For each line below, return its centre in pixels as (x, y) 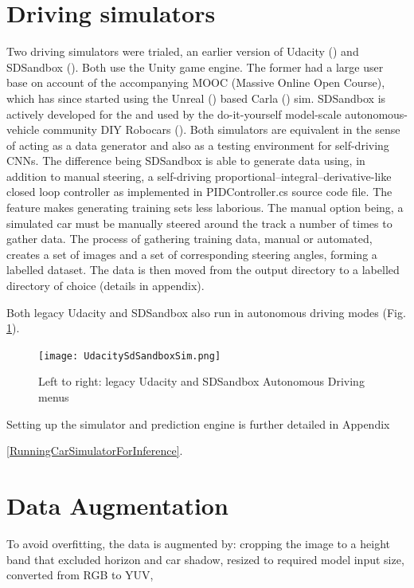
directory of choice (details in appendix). (105, 286)
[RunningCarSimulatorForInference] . (95, 451)
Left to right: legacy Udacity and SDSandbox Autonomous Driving (201, 381)
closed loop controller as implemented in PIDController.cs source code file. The (199, 192)
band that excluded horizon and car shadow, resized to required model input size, (205, 559)
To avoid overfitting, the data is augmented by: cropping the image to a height (198, 543)
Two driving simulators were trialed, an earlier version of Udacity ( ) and (183, 51)
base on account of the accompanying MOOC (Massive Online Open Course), (196, 82)
